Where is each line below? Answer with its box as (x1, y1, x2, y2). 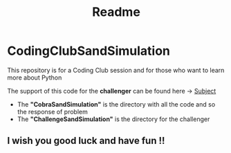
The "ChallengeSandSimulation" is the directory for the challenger (17, 115, 210, 123)
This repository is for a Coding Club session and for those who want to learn (7, 66, 225, 74)
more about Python (7, 73, 62, 82)
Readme (92, 4, 140, 20)
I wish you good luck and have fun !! (7, 135, 165, 147)
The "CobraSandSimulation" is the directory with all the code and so (17, 100, 216, 108)
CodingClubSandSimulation (7, 43, 171, 59)
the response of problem (17, 107, 88, 116)
